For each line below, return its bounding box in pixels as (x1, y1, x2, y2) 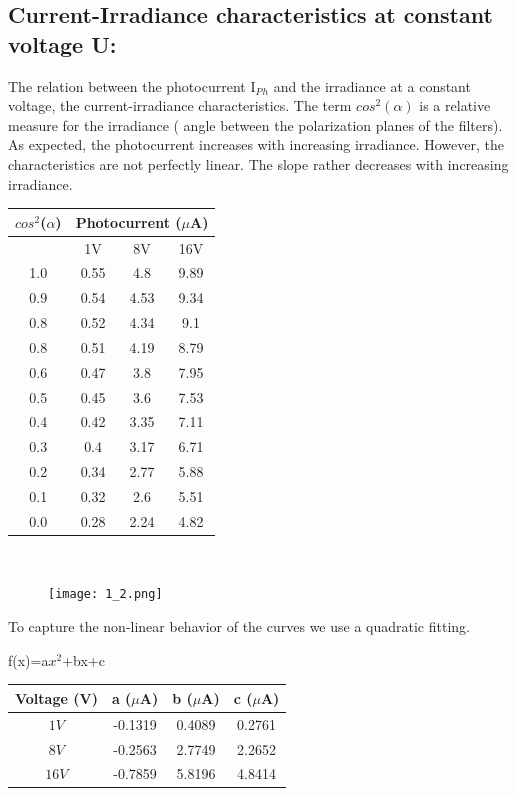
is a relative (419, 95, 491, 116)
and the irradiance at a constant (273, 75, 471, 96)
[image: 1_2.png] (48, 587, 163, 602)
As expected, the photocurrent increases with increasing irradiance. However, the (8, 134, 505, 155)
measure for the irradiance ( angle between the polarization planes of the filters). (8, 114, 503, 135)
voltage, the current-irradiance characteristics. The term (8, 95, 352, 116)
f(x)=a (8, 649, 49, 670)
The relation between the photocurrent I (8, 75, 256, 96)
